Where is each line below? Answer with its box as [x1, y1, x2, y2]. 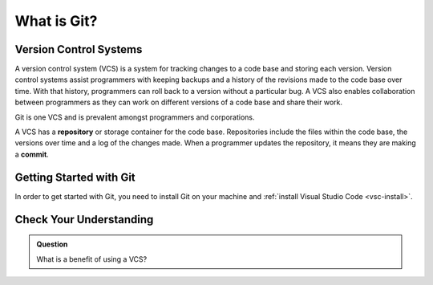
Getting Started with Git [14, 170, 136, 184]
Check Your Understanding [14, 213, 154, 226]
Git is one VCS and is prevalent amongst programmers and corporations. [14, 112, 256, 122]
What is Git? [14, 12, 98, 30]
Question [36, 239, 68, 249]
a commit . [14, 149, 50, 159]
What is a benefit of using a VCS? [36, 254, 148, 264]
